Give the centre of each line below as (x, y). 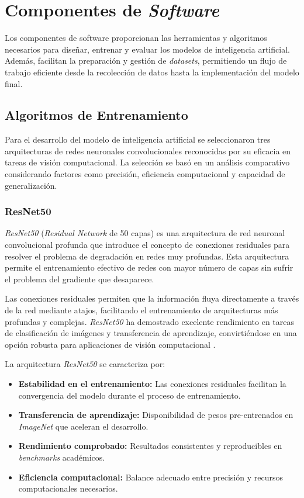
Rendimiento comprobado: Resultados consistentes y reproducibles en (150, 446)
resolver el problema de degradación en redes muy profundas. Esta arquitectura (147, 256)
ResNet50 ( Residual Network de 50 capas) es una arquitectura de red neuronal (145, 233)
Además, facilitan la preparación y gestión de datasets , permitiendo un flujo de (146, 60)
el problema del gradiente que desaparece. (80, 279)
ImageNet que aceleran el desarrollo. (83, 426)
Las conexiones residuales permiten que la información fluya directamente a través (152, 298)
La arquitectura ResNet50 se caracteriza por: (85, 364)
